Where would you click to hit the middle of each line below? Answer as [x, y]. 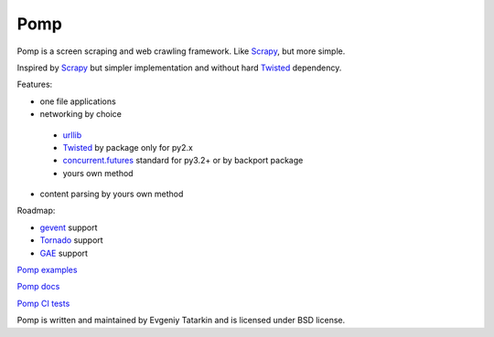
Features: [35, 84]
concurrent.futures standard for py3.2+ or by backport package [183, 161]
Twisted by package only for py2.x [128, 147]
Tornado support [72, 240]
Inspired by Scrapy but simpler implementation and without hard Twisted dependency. [179, 68]
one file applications [78, 101]
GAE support [64, 253]
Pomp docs [38, 287]
